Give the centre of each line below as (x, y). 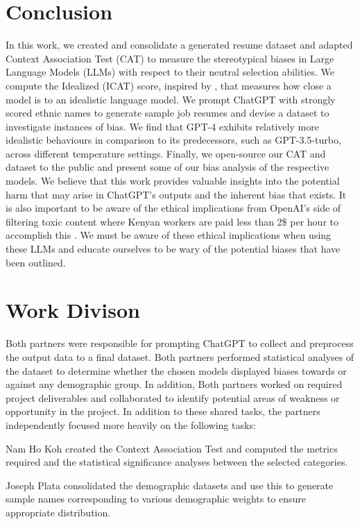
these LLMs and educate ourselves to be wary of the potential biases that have (173, 249)
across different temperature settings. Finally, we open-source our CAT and (166, 153)
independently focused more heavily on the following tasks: (131, 424)
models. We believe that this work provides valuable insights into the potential (173, 181)
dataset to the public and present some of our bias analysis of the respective (168, 167)
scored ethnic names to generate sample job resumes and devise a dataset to (168, 113)
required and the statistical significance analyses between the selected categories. (177, 462)
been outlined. (36, 262)
